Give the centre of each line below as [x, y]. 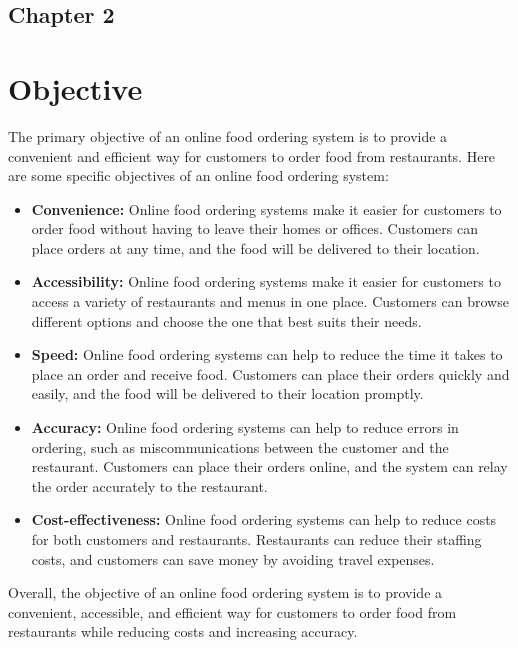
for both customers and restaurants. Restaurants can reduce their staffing [256, 539]
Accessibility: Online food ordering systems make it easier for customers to [266, 281]
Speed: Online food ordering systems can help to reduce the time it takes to [267, 354]
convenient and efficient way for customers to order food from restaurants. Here [252, 155]
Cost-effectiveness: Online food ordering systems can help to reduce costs [264, 519]
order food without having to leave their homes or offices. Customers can [254, 228]
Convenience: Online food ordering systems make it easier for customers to [266, 208]
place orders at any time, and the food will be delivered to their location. [255, 247]
